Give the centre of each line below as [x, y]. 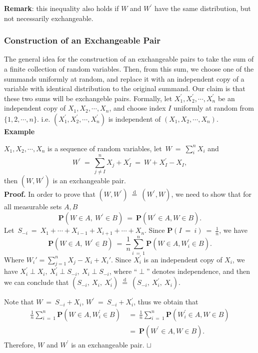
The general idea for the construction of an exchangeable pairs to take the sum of [129, 59]
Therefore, [20, 344]
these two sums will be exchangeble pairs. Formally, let [88, 98]
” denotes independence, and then [198, 271]
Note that [19, 302]
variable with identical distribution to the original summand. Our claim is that [125, 88]
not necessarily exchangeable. [49, 18]
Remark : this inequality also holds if [61, 8]
